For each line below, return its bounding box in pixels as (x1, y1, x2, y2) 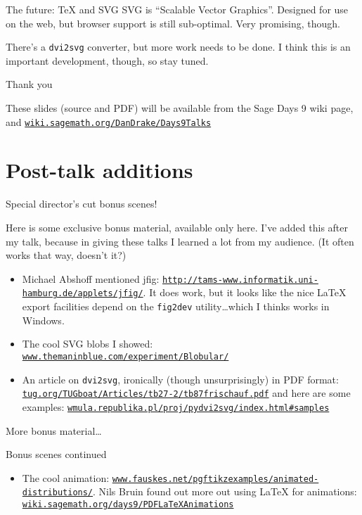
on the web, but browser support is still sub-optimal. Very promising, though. (6, 15, 340, 30)
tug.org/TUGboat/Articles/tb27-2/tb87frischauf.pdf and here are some (22, 386, 351, 400)
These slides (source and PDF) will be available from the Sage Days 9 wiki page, (6, 101, 354, 115)
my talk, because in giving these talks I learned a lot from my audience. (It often (6, 234, 354, 248)
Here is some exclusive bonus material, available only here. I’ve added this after (6, 220, 349, 234)
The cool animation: (22, 470, 110, 485)
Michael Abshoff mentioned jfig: (22, 271, 160, 286)
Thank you (6, 77, 53, 91)
